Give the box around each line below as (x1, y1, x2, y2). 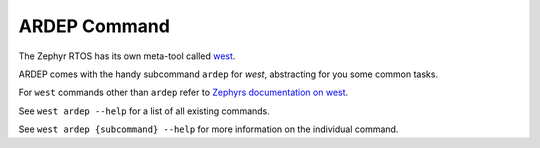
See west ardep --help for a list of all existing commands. (18, 105, 270, 117)
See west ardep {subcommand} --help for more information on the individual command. (18, 123, 399, 135)
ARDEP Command (18, 15, 170, 37)
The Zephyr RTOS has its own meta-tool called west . (18, 50, 236, 62)
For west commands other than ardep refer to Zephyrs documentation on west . (18, 86, 349, 99)
